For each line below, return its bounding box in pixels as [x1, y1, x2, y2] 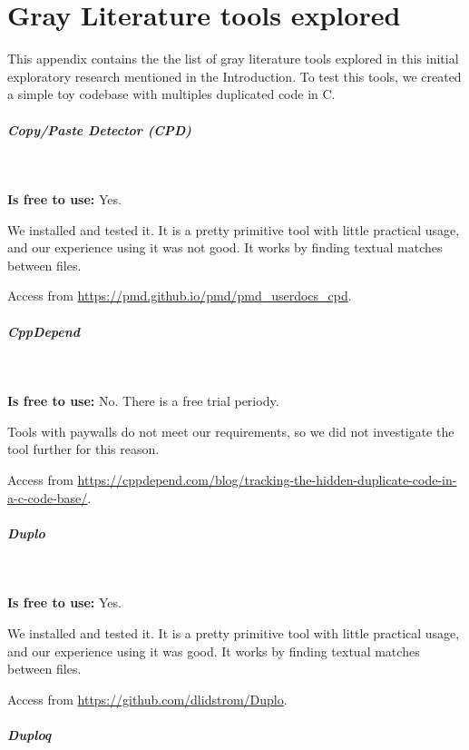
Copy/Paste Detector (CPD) [7, 120, 191, 139]
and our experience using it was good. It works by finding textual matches [7, 641, 420, 660]
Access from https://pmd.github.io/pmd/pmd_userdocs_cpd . [7, 286, 352, 305]
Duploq [7, 725, 52, 744]
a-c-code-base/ [7, 488, 88, 507]
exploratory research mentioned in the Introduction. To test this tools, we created [7, 66, 462, 85]
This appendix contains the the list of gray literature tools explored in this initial [7, 49, 459, 68]
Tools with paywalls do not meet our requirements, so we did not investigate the [7, 421, 454, 440]
